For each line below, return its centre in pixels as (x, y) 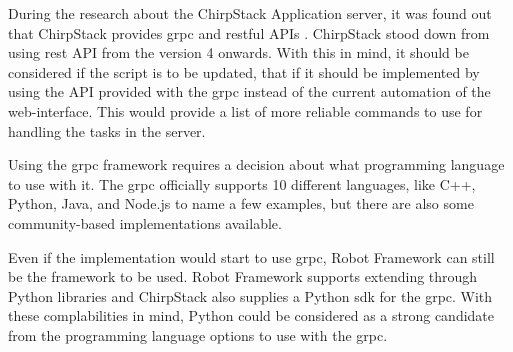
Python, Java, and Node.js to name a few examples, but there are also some (241, 203)
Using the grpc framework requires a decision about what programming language (256, 164)
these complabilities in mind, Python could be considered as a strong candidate (251, 315)
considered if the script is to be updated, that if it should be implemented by (244, 71)
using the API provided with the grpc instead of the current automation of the (249, 91)
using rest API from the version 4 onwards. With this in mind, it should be (238, 52)
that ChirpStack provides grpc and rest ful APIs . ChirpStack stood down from (249, 32)
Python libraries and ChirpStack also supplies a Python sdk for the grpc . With (250, 295)
